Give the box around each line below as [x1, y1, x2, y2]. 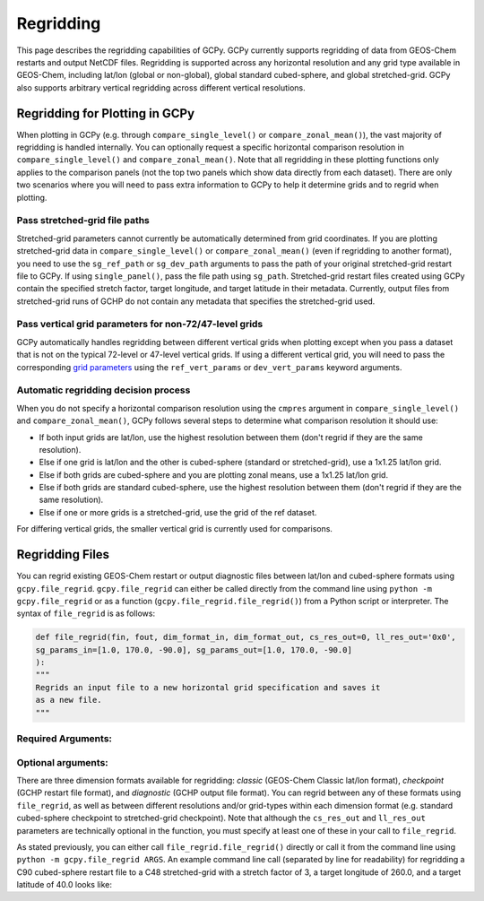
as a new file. [35, 695, 102, 706]
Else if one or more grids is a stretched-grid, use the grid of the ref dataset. [39, 507, 317, 517]
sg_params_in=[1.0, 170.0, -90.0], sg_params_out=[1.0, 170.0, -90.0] [35, 645, 353, 654]
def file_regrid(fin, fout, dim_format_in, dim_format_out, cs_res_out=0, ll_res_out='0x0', [35, 632, 456, 643]
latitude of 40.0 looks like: [16, 879, 112, 890]
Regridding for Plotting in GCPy [16, 106, 195, 121]
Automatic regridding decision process [16, 384, 191, 396]
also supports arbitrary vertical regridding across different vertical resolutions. [16, 82, 306, 93]
